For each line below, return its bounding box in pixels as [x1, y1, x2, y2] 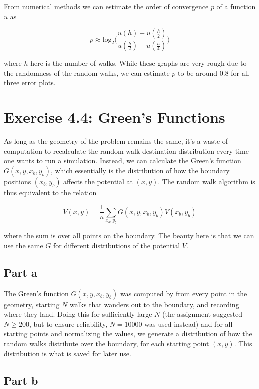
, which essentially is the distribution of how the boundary [50, 165, 230, 175]
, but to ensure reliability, [29, 318, 108, 329]
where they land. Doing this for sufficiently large [4, 309, 152, 319]
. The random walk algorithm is [158, 176, 255, 186]
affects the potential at [63, 176, 133, 186]
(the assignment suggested [162, 309, 243, 319]
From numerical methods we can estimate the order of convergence [4, 1, 209, 11]
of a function [216, 1, 256, 11]
